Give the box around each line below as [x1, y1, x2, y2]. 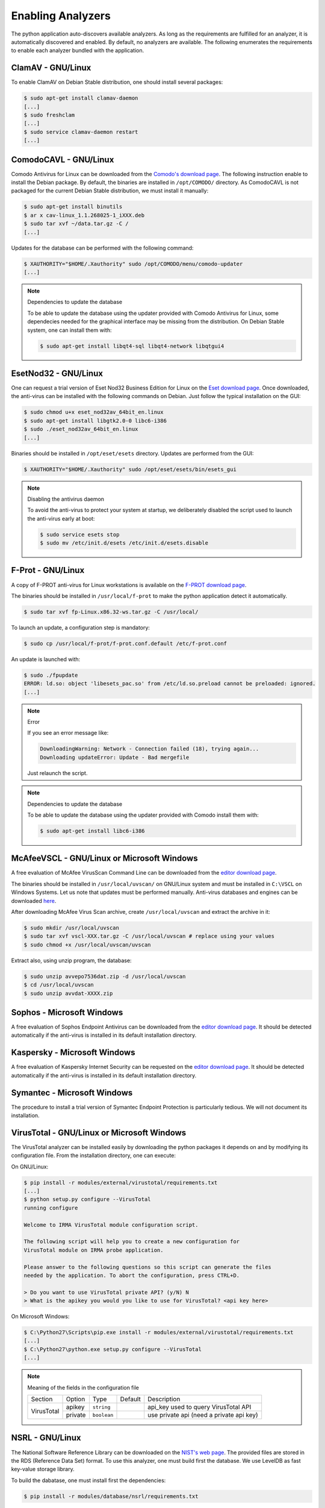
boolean [92, 1411, 114, 1418]
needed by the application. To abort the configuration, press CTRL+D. [23, 1272, 240, 1279]
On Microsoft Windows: [11, 1313, 70, 1320]
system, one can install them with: [27, 326, 112, 334]
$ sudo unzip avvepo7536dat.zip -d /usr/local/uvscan [23, 973, 186, 980]
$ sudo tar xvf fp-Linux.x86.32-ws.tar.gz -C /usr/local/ [23, 608, 199, 615]
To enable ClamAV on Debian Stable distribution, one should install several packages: [11, 78, 223, 86]
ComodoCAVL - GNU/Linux [11, 154, 114, 165]
